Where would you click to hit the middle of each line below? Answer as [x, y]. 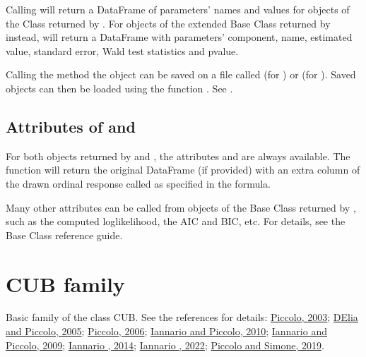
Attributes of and [71, 126]
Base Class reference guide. [64, 235]
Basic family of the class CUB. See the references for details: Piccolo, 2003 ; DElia [182, 317]
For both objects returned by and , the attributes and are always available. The [178, 156]
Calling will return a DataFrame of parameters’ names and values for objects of [178, 9]
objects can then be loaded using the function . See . [119, 88]
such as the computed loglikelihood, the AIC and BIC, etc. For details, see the [176, 221]
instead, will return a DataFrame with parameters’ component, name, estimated [179, 37]
